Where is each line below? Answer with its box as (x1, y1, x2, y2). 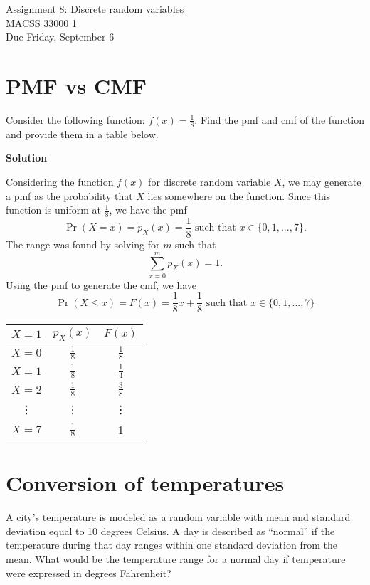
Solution (6, 150, 48, 165)
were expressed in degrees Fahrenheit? (6, 565, 171, 580)
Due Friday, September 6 (6, 29, 115, 44)
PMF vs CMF (6, 70, 147, 100)
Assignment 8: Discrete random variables (6, 1, 184, 16)
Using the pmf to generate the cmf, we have (6, 277, 197, 292)
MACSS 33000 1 (6, 15, 77, 30)
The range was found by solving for (6, 237, 160, 251)
